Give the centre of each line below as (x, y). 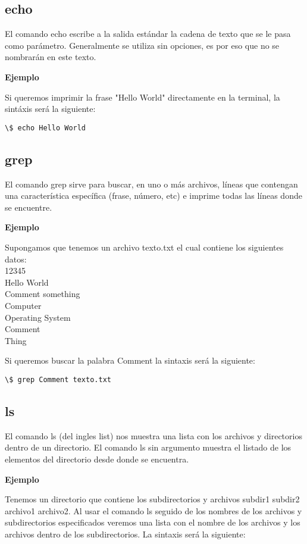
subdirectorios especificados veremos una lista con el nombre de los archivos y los (153, 522)
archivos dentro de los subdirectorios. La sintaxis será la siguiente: (125, 534)
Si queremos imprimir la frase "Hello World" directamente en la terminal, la (142, 97)
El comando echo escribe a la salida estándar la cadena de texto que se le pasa (148, 34)
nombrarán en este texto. (51, 57)
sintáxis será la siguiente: (50, 109)
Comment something (43, 294)
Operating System (38, 317)
